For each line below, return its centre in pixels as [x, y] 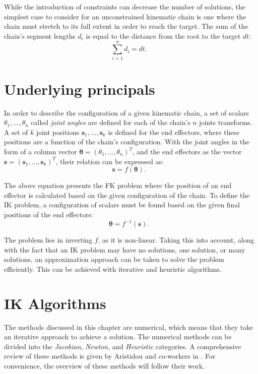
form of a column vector [41, 151]
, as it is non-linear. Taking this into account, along [176, 240]
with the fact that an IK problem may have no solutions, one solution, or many [125, 249]
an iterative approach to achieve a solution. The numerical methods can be [118, 337]
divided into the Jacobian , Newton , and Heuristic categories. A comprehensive [123, 346]
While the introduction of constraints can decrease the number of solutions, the [125, 6]
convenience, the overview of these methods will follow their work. [104, 365]
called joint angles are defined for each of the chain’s [111, 122]
